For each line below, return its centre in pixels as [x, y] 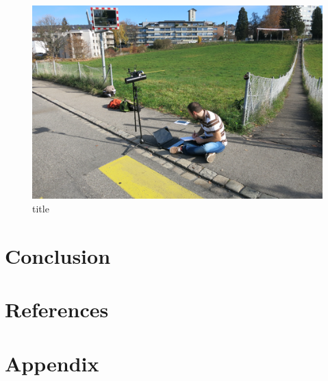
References [57, 309]
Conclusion [58, 255]
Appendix [52, 363]
